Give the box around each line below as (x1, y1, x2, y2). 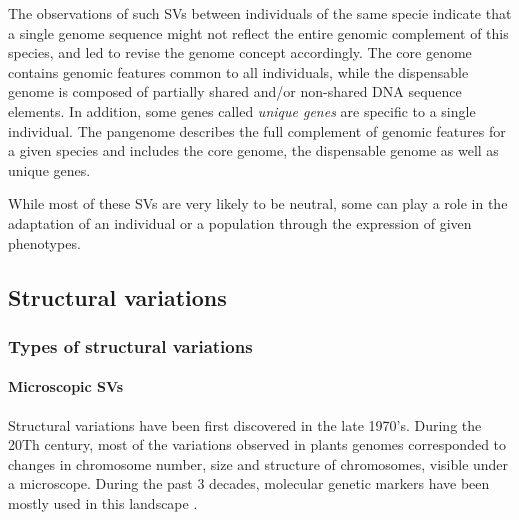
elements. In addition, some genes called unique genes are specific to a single (8, 100, 476, 121)
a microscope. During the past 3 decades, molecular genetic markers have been (8, 473, 490, 494)
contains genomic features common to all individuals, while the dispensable (8, 61, 469, 82)
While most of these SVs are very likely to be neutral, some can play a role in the (8, 193, 508, 214)
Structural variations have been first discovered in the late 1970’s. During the (8, 414, 482, 435)
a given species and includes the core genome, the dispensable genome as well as (8, 140, 499, 161)
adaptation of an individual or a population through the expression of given (8, 212, 472, 233)
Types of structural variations (8, 333, 253, 358)
